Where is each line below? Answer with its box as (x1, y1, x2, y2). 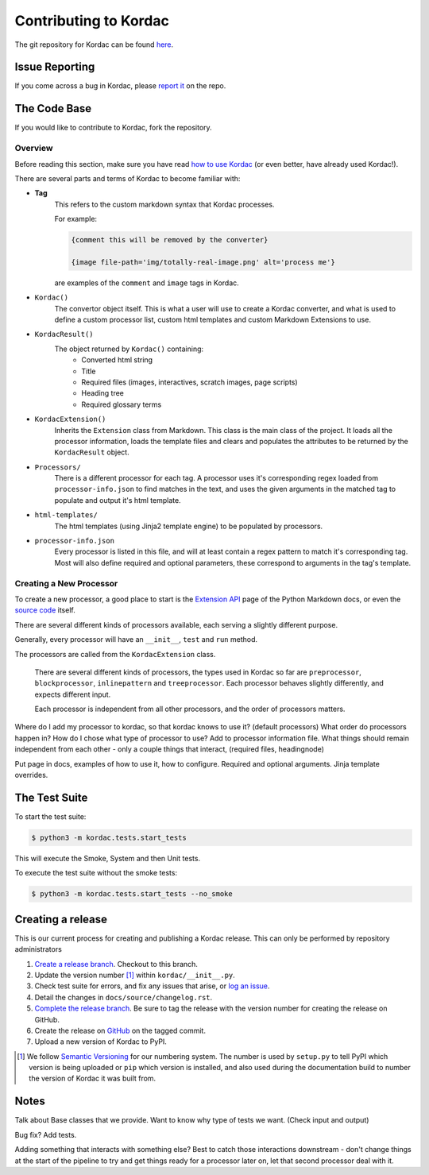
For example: (54, 215, 98, 224)
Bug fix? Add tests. (14, 1130, 77, 1139)
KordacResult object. (54, 447, 130, 457)
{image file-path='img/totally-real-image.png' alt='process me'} (71, 257, 335, 266)
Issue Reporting (14, 60, 95, 74)
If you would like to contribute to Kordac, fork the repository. (14, 123, 212, 133)
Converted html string (81, 355, 153, 365)
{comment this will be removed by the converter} (71, 235, 269, 245)
